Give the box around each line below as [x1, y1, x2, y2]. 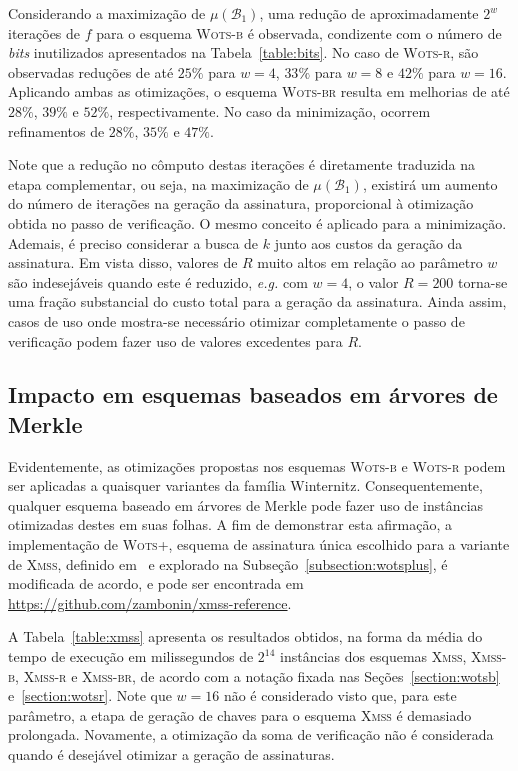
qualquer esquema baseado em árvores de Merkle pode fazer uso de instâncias [8, 494, 484, 515]
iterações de [8, 22, 81, 43]
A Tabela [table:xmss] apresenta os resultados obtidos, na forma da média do [8, 626, 483, 647]
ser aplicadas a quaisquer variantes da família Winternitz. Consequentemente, [8, 475, 483, 496]
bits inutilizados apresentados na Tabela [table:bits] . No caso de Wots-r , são [8, 42, 479, 63]
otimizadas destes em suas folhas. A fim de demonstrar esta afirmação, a [8, 514, 452, 535]
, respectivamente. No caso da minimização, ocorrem [109, 100, 431, 121]
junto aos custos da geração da [274, 232, 463, 253]
